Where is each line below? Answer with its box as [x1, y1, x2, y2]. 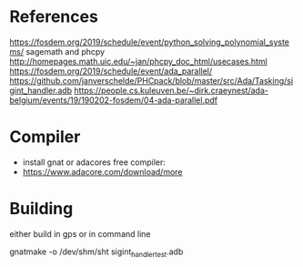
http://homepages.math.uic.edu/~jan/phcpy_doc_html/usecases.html [9, 56, 268, 67]
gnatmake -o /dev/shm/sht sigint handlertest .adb [9, 246, 184, 259]
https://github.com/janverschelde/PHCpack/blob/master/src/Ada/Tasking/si [9, 75, 294, 86]
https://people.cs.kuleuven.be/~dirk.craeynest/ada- [74, 85, 268, 96]
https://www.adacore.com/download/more [22, 166, 184, 177]
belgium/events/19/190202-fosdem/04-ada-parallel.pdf [9, 94, 218, 106]
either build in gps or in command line [9, 228, 151, 239]
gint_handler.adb [9, 85, 73, 96]
